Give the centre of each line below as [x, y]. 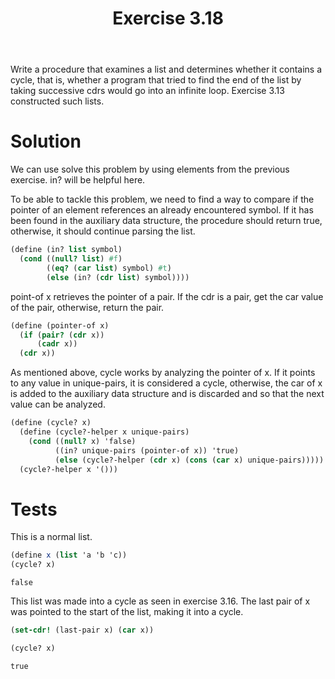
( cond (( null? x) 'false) [82, 441]
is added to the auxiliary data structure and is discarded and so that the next [167, 394]
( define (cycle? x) [51, 423]
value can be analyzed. [58, 404]
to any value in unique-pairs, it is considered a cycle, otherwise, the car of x [166, 383]
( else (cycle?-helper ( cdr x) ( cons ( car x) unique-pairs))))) [189, 460]
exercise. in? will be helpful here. [78, 180]
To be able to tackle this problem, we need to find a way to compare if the [162, 199]
